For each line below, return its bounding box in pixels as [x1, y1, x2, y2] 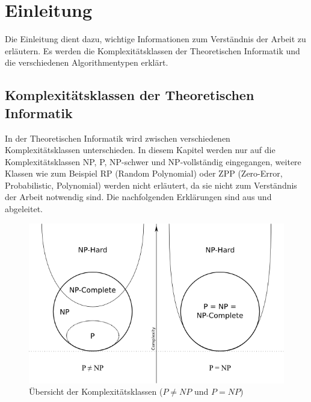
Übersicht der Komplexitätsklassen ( [29, 385, 163, 398]
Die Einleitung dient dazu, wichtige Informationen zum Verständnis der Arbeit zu [5, 33, 306, 45]
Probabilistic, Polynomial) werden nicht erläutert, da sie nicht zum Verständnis [5, 178, 297, 191]
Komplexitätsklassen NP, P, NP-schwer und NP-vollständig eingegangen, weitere [5, 155, 301, 168]
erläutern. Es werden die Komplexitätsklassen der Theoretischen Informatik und [5, 44, 300, 57]
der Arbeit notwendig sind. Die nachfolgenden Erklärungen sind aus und [5, 190, 272, 203]
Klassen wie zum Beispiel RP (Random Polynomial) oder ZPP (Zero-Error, [5, 167, 283, 180]
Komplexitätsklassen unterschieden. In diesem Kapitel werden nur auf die [5, 143, 276, 156]
